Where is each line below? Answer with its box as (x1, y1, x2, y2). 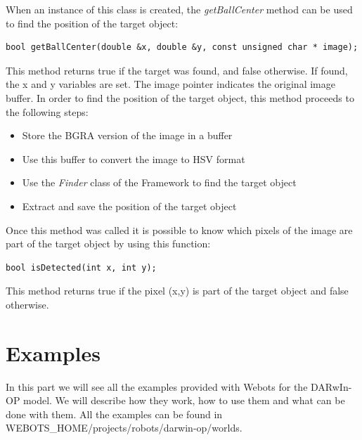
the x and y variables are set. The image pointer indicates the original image (6, 77, 335, 91)
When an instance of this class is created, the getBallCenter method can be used (6, 2, 353, 16)
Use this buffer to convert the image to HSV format (22, 151, 245, 166)
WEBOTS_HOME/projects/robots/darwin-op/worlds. (6, 420, 243, 435)
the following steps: (6, 104, 89, 119)
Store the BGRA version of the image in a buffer (22, 128, 233, 143)
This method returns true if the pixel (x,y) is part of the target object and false (6, 283, 349, 298)
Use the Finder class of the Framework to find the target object (22, 175, 297, 190)
